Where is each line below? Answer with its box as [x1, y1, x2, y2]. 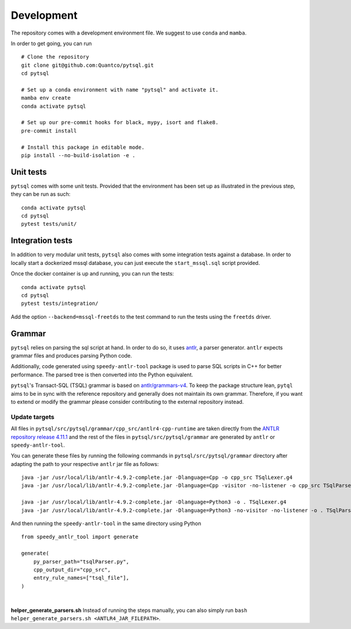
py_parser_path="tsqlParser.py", [33, 558, 130, 565]
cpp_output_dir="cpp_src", [33, 566, 111, 573]
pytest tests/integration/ [21, 300, 99, 307]
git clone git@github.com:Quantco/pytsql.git [21, 62, 154, 69]
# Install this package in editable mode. [21, 144, 145, 151]
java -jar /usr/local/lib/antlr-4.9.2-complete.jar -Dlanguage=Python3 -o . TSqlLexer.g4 [21, 499, 287, 505]
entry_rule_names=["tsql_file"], [33, 574, 130, 582]
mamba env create [21, 94, 71, 101]
